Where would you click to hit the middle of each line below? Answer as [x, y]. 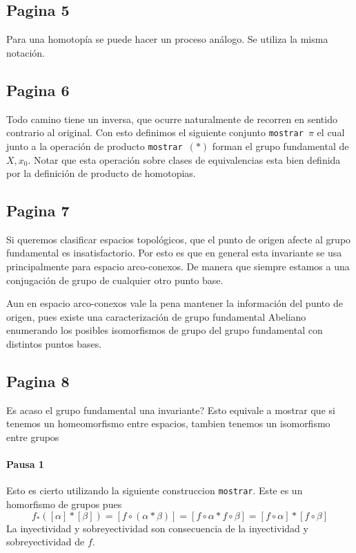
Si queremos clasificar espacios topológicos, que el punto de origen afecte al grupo [179, 239]
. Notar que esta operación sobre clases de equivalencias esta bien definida [184, 159]
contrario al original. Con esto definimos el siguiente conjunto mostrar [155, 132]
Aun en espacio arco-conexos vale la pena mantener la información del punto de [175, 303]
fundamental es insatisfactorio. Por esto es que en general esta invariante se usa [174, 253]
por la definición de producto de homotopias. [101, 173]
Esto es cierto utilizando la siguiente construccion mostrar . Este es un [155, 490]
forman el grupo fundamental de [280, 146]
